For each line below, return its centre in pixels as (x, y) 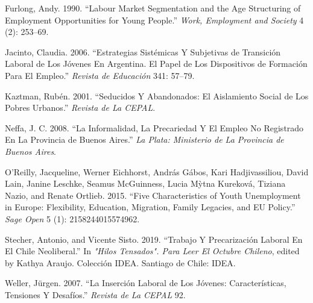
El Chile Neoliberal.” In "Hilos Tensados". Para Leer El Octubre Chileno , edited (152, 251)
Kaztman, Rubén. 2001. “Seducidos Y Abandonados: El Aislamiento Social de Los (157, 95)
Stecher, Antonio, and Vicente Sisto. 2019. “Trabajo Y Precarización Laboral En (154, 239)
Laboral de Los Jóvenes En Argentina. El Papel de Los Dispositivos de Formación (156, 64)
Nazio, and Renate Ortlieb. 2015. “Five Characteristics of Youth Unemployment (153, 195)
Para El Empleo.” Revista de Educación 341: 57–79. (100, 75)
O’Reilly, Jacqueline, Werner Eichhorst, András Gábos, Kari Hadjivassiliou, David (157, 171)
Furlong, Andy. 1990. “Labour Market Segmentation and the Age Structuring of (153, 8)
